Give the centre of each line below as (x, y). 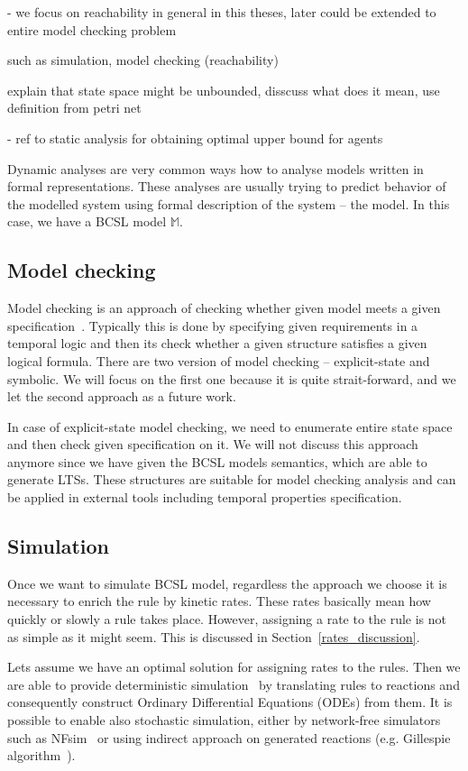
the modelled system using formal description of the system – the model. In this (229, 203)
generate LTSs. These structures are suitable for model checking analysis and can (232, 479)
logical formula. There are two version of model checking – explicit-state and (219, 360)
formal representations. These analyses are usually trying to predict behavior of (227, 186)
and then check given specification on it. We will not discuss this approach (213, 444)
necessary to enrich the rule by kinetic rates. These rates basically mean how (219, 601)
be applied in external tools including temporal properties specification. (205, 497)
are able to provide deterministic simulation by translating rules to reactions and (234, 684)
